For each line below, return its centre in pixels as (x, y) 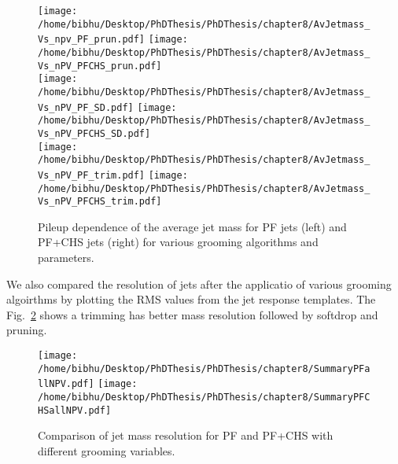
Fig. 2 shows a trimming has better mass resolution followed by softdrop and (192, 314)
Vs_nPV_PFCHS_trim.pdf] (100, 202)
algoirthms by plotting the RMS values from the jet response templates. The (191, 299)
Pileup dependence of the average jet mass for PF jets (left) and (192, 226)
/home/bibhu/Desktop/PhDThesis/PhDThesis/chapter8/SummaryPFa (204, 368)
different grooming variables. (107, 450)
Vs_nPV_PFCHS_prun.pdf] (100, 66)
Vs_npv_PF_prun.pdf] (92, 40)
